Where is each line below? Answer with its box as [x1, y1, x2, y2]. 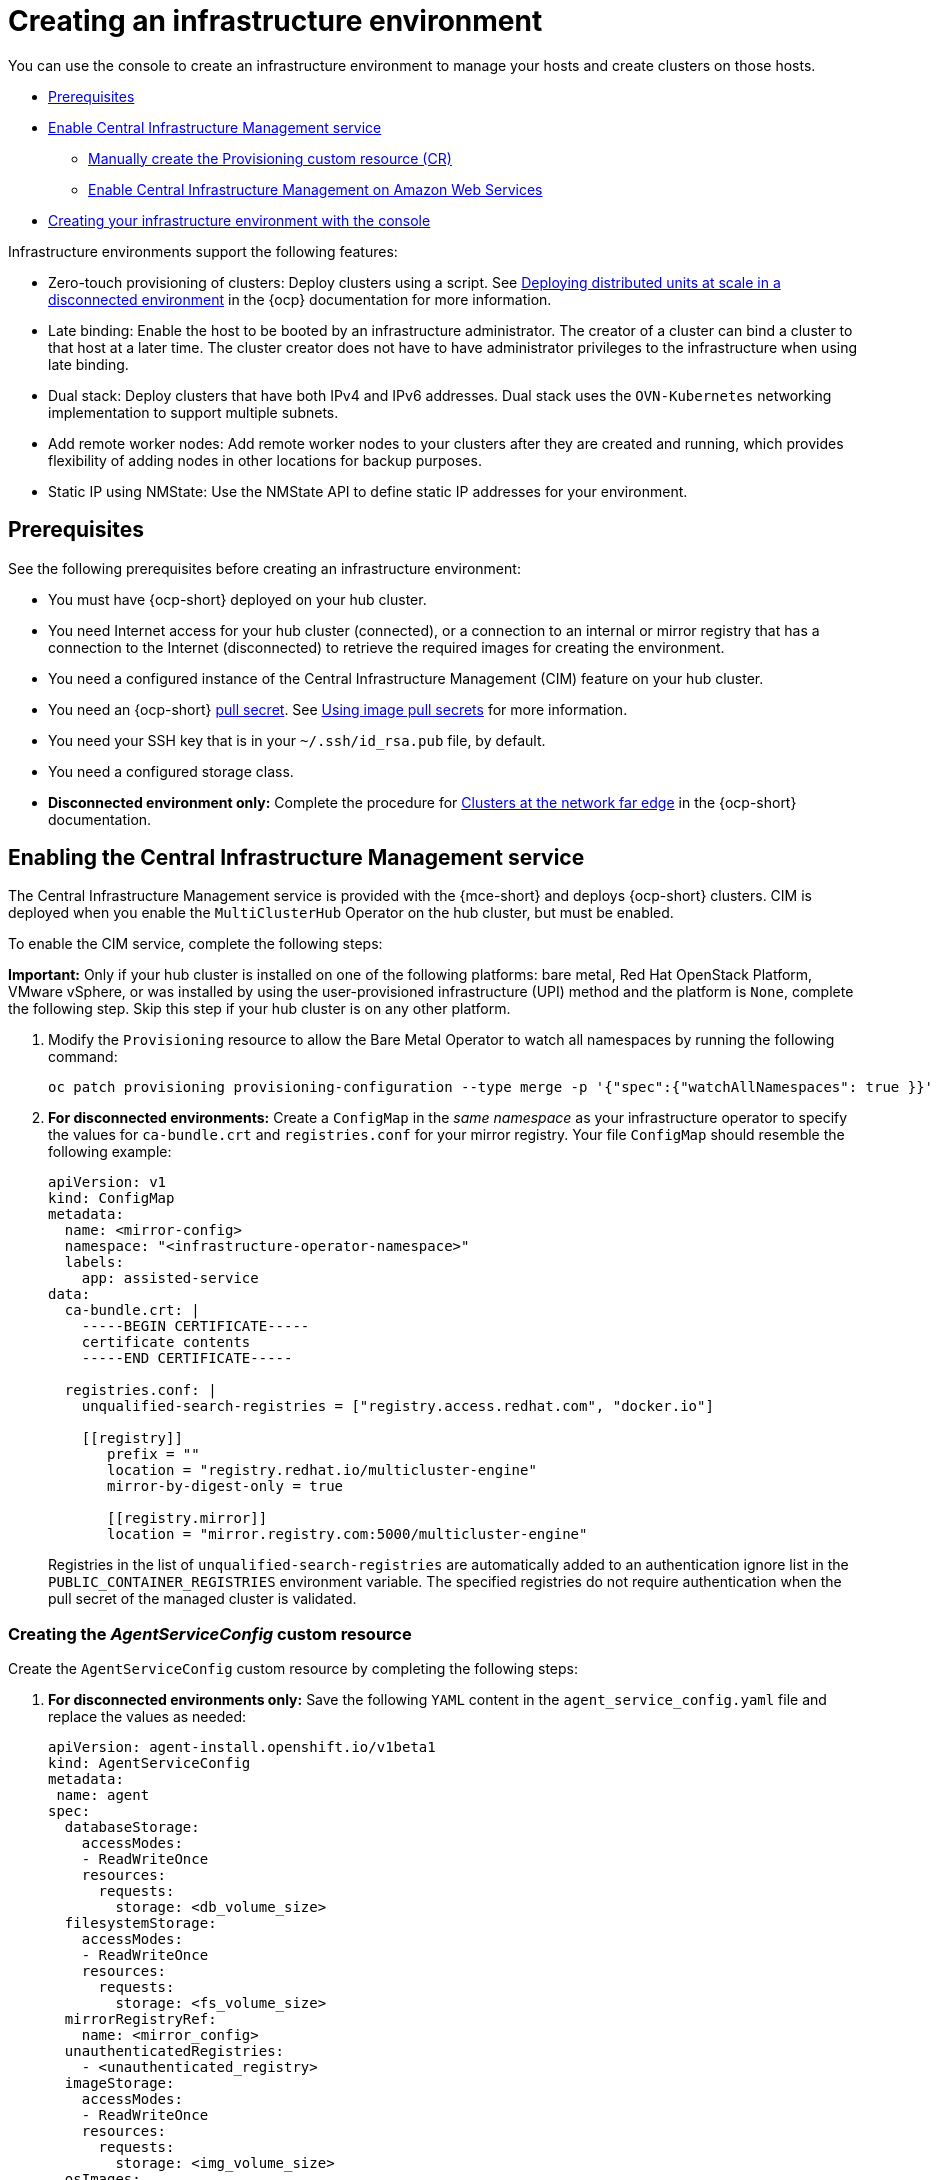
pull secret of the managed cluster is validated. [48, 1590, 357, 1608]
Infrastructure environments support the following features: [8, 242, 398, 260]
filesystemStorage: [64, 1915, 217, 1932]
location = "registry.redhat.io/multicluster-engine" [107, 1462, 537, 1479]
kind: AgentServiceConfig [48, 1755, 251, 1772]
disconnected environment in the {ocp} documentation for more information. [48, 290, 552, 308]
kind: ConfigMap [48, 1190, 175, 1207]
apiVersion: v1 [48, 1174, 167, 1191]
